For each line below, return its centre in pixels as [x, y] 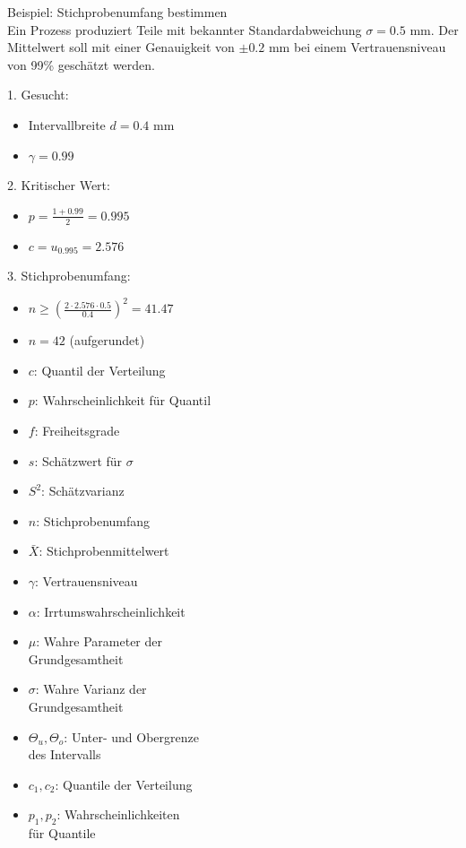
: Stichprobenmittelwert [104, 551]
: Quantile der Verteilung [124, 784]
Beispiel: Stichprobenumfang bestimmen [117, 12]
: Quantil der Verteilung [99, 370]
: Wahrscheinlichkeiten [118, 814]
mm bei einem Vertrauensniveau [357, 47]
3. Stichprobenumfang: [69, 276]
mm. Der [434, 29]
